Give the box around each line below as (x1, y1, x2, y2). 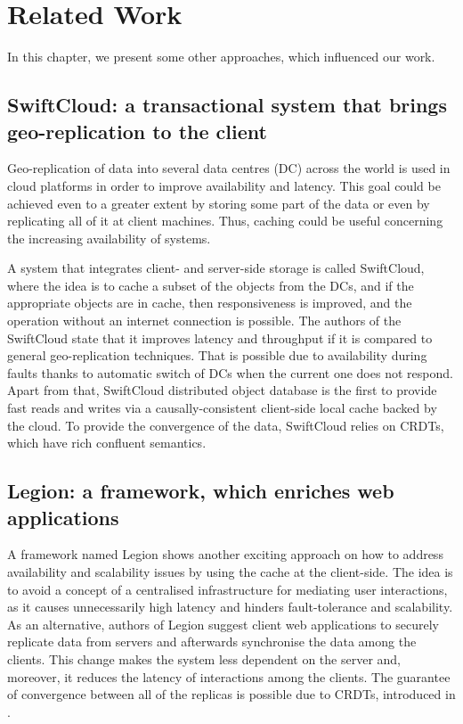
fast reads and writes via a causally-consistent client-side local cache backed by (7, 399, 437, 417)
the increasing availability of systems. (7, 228, 211, 247)
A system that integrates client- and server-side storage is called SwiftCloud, (7, 259, 425, 277)
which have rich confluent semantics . (7, 433, 207, 452)
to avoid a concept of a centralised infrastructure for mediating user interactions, (7, 580, 448, 598)
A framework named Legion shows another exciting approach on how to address (7, 545, 443, 564)
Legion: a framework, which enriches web (7, 477, 394, 505)
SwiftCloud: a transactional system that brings (7, 91, 447, 119)
